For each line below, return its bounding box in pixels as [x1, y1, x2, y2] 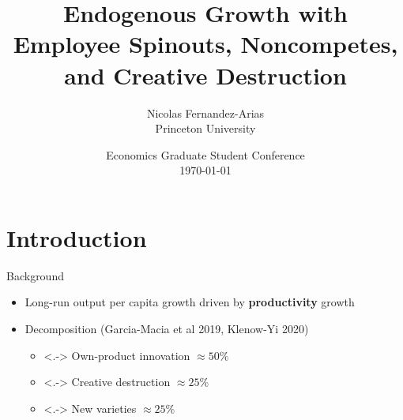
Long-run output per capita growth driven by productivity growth [24, 294, 355, 310]
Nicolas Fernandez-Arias [146, 104, 265, 121]
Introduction [6, 221, 147, 253]
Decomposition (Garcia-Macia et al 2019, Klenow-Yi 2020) [24, 321, 309, 336]
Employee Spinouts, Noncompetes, [13, 28, 398, 60]
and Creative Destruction [64, 58, 347, 91]
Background [6, 267, 64, 283]
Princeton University [155, 120, 256, 137]
